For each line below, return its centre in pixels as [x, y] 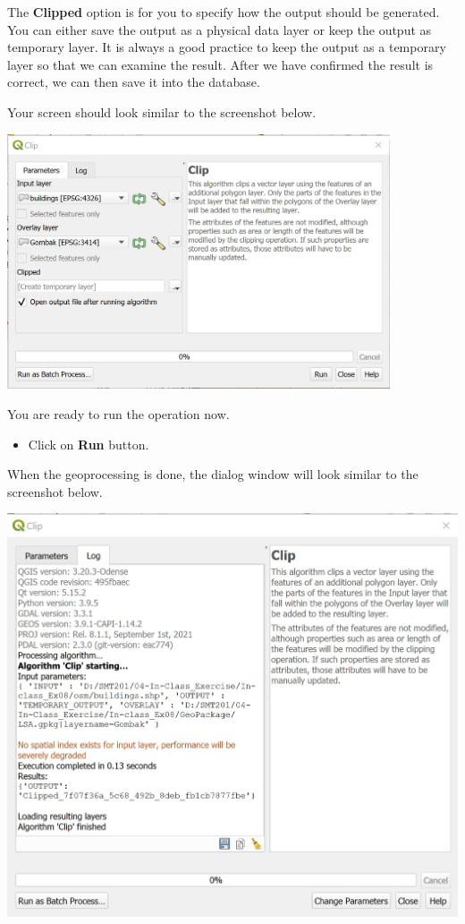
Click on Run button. [89, 444]
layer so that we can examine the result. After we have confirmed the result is [220, 64]
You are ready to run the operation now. [118, 414]
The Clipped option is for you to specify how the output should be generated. [224, 12]
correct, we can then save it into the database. [134, 82]
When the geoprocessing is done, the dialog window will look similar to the [213, 474]
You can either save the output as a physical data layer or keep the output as [220, 29]
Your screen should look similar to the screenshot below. [162, 111]
